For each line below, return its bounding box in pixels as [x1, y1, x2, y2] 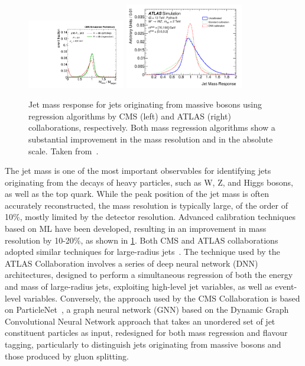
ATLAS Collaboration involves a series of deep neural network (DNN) [5, 257, 258, 269]
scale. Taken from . [28, 144, 99, 157]
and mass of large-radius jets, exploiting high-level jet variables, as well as [5, 280, 272, 293]
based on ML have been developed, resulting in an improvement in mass [5, 222, 267, 235]
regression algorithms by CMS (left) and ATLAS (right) [28, 109, 231, 122]
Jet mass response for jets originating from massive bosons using [28, 98, 262, 111]
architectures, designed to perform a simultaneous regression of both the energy [5, 268, 293, 281]
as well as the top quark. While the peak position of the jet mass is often [5, 187, 269, 200]
